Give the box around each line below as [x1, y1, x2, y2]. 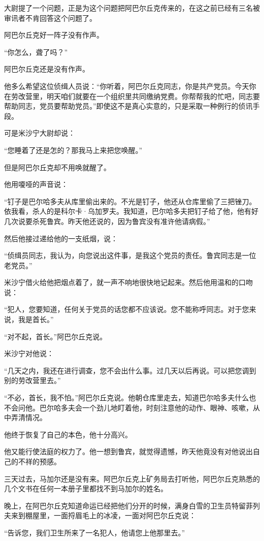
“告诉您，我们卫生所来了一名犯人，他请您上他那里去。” [4, 527, 185, 537]
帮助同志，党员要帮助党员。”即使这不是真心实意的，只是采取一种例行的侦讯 [4, 101, 253, 111]
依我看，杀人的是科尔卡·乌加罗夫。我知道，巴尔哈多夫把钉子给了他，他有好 [4, 206, 258, 216]
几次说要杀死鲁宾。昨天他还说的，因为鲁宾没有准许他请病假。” [4, 215, 210, 226]
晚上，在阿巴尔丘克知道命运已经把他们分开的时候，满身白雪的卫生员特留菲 [4, 500, 253, 511]
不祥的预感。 [18, 456, 61, 466]
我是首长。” [18, 314, 54, 325]
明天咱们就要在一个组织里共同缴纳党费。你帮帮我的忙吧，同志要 [46, 90, 260, 101]
